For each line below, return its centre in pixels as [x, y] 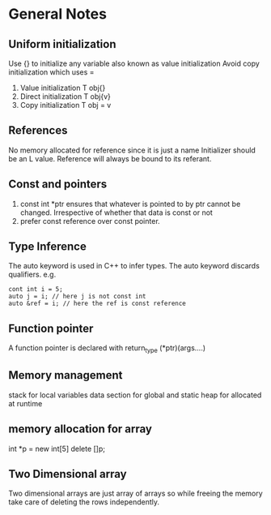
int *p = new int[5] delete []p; [57, 448]
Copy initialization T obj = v [66, 105]
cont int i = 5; [36, 290]
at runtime [25, 403]
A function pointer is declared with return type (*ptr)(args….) [107, 349]
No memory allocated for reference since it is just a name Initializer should [132, 150]
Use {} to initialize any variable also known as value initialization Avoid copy [134, 63]
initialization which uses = [51, 72]
